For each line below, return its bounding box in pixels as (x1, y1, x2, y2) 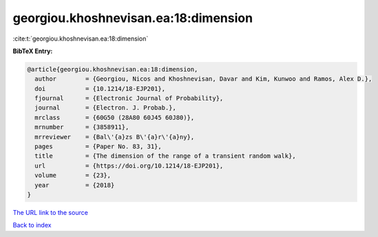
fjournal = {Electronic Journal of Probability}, (34, 94, 224, 103)
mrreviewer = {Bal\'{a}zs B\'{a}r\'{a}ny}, (34, 133, 195, 141)
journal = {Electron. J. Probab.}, (34, 104, 177, 112)
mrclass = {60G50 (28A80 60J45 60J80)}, (34, 114, 195, 121)
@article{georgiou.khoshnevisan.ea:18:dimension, (27, 65, 198, 73)
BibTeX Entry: (12, 47, 53, 55)
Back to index (12, 221, 52, 229)
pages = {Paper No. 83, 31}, (34, 143, 162, 151)
